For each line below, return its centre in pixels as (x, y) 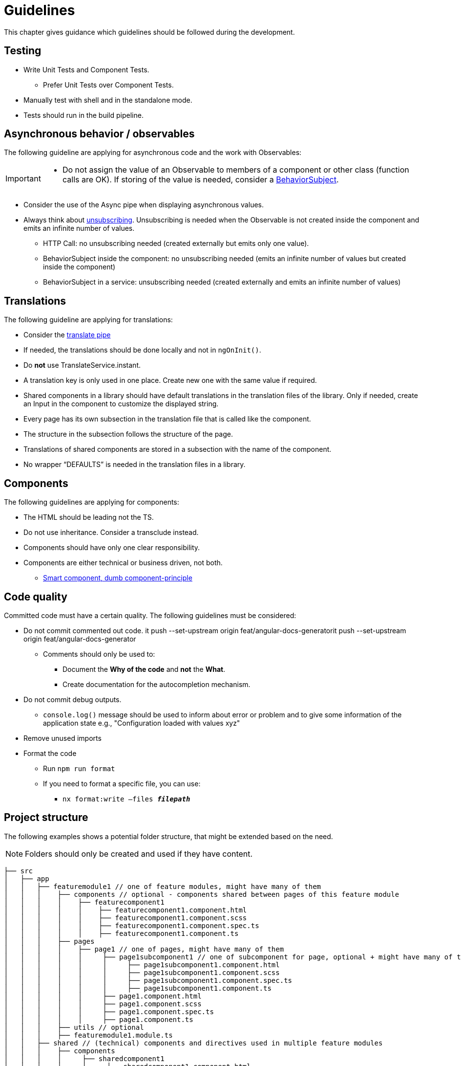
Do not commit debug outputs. (73, 699)
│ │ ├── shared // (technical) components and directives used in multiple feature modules (193, 1043)
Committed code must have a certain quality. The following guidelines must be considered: (150, 615)
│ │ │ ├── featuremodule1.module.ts (88, 1035)
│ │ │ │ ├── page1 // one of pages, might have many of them (144, 949)
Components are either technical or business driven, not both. (123, 563)
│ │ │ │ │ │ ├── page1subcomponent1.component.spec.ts (148, 980)
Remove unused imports (63, 738)
